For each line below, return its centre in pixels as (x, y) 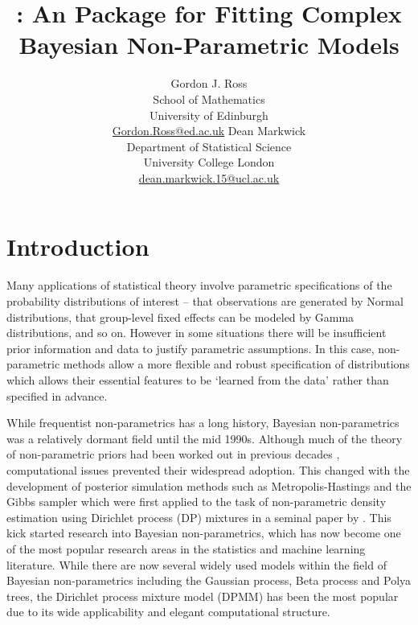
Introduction (78, 247)
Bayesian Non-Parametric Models (209, 45)
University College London (209, 162)
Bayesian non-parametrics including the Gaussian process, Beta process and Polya (209, 580)
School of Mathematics (209, 99)
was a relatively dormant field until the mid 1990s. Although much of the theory (205, 438)
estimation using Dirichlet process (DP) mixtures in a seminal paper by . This (199, 517)
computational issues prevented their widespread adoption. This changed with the (208, 469)
